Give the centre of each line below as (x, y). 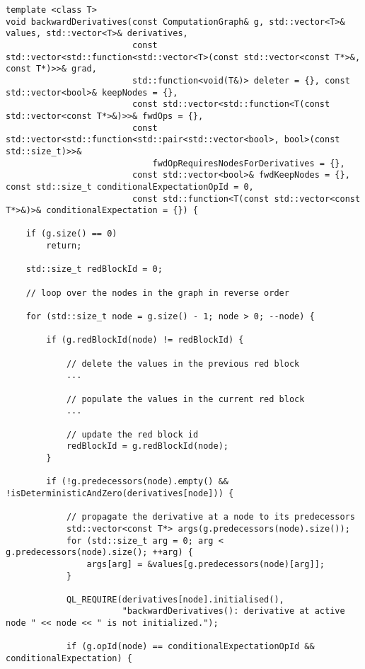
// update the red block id (132, 434)
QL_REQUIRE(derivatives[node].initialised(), (175, 599)
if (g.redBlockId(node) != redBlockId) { (145, 340)
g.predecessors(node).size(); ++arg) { (99, 553)
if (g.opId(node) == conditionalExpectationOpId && (190, 647)
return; (64, 246)
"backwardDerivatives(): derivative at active (233, 611)
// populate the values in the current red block (185, 399)
